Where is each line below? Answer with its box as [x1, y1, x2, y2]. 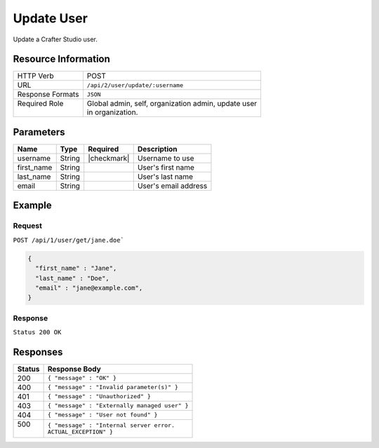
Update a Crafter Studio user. [13, 35, 98, 43]
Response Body [47, 364, 101, 374]
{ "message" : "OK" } [47, 374, 117, 382]
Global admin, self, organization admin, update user [86, 99, 258, 109]
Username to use [137, 153, 194, 163]
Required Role [17, 99, 64, 109]
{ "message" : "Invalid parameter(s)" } [47, 383, 179, 391]
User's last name [137, 172, 193, 182]
